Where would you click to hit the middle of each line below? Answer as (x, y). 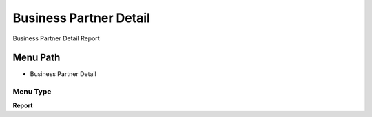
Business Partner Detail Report (56, 38)
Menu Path (37, 58)
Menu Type (32, 92)
